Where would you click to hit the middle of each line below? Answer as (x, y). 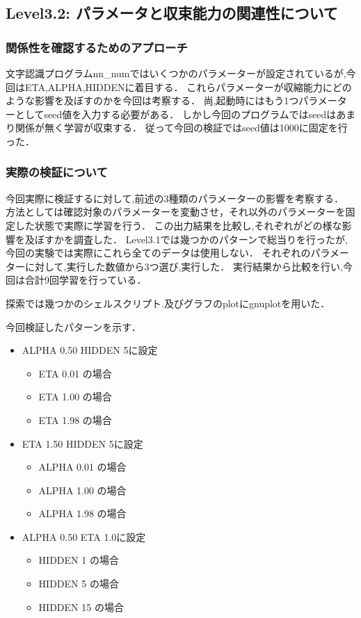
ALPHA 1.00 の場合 (82, 490)
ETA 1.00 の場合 (75, 397)
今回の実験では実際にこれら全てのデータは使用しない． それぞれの (158, 253)
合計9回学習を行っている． (86, 280)
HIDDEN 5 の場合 (79, 584)
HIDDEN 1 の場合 (79, 560)
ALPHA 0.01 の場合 (82, 467)
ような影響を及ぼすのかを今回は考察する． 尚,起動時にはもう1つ (152, 100)
